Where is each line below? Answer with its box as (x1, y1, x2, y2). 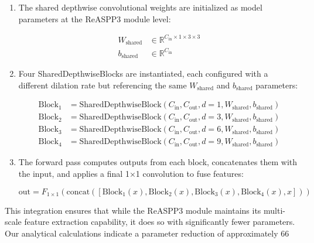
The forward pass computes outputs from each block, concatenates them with (18, 156, 298, 168)
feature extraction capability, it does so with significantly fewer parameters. (24, 215, 295, 228)
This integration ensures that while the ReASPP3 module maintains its (5, 204, 261, 216)
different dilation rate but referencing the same (18, 78, 187, 91)
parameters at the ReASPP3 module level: (18, 12, 171, 25)
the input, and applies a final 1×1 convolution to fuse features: (18, 167, 244, 180)
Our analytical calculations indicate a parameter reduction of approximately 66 (5, 227, 289, 239)
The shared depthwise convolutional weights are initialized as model (18, 1, 262, 13)
